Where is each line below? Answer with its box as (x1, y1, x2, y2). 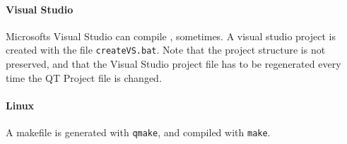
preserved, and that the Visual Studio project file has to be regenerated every (6, 56, 341, 71)
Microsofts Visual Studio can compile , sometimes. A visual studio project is (6, 28, 336, 43)
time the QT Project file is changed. (6, 70, 162, 85)
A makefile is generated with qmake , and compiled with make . (6, 125, 271, 140)
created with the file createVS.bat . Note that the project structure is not (6, 42, 326, 57)
